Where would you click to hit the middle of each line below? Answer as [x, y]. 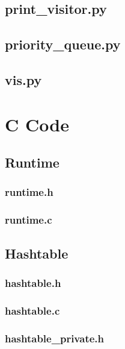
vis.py [23, 79]
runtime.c [29, 220]
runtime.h [29, 192]
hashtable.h [33, 282]
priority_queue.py [63, 44]
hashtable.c [32, 310]
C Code [37, 124]
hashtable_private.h [54, 338]
